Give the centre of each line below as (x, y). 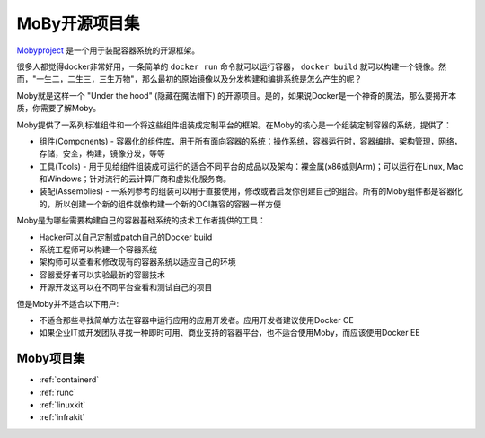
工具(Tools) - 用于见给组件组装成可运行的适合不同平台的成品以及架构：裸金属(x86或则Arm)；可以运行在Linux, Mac (251, 166)
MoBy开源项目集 (78, 23)
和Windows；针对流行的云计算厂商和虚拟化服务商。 (135, 179)
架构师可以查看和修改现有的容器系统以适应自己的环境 (137, 262)
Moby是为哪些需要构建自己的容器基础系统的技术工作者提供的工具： (141, 221)
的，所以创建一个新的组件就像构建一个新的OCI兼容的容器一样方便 (160, 204)
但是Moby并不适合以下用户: (68, 303)
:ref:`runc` (57, 392)
